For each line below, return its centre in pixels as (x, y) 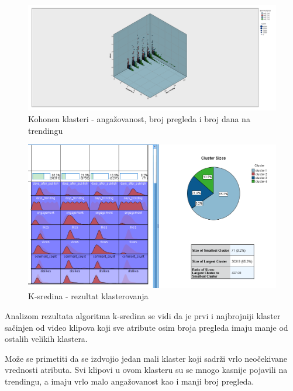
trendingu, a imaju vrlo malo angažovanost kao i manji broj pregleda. (130, 381)
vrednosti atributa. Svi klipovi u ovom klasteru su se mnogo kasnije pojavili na (146, 370)
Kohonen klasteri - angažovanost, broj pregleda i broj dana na (139, 118)
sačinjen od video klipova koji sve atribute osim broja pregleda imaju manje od (146, 327)
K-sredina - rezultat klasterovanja (88, 296)
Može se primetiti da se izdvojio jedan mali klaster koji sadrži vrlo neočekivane (146, 358)
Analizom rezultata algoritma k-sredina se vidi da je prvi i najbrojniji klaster (143, 315)
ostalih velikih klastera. (46, 339)
